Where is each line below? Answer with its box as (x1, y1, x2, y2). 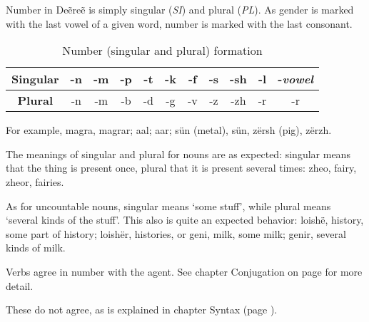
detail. (6, 278, 34, 293)
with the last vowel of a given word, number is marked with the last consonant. (6, 16, 353, 31)
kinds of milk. (6, 240, 66, 255)
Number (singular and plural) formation (62, 42, 263, 59)
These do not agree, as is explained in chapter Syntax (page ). (6, 302, 278, 317)
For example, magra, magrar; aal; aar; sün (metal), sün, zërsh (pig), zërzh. (6, 123, 332, 137)
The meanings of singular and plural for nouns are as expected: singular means (6, 146, 350, 161)
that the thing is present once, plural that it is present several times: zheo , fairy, (6, 160, 357, 175)
